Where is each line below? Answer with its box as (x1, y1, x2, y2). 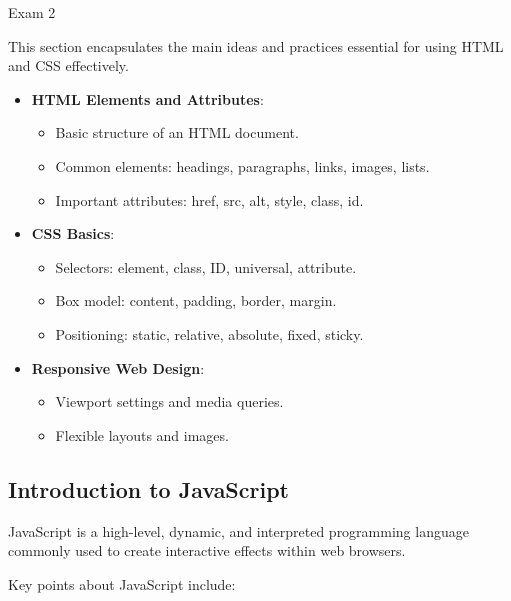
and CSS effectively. (8, 55, 129, 76)
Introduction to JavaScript (8, 473, 289, 504)
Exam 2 (8, 2, 56, 22)
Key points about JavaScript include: (8, 573, 236, 594)
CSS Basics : (31, 223, 115, 244)
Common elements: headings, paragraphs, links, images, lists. (55, 155, 430, 176)
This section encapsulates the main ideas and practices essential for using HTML (8, 35, 504, 56)
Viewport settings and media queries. (55, 391, 284, 412)
